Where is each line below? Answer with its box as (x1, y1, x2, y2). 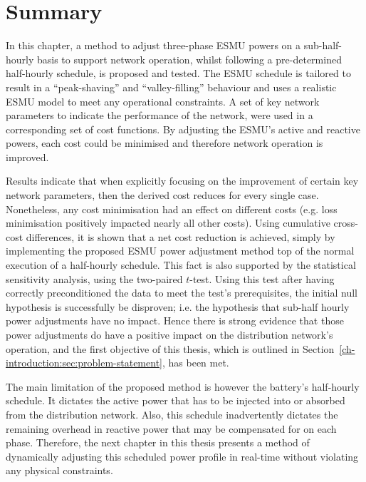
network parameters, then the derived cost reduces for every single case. (6, 188, 319, 202)
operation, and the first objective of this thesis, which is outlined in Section (6, 341, 335, 356)
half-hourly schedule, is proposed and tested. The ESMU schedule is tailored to (6, 66, 351, 81)
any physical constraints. (6, 463, 113, 478)
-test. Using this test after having (189, 271, 335, 286)
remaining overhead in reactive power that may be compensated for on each (6, 421, 337, 436)
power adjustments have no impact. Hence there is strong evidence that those (6, 313, 344, 328)
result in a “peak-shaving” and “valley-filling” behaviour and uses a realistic (6, 79, 337, 94)
